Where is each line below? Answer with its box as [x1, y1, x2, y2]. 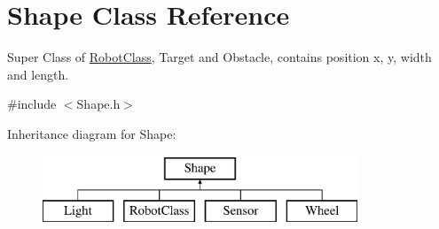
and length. [7, 65, 69, 83]
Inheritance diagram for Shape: [7, 124, 176, 142]
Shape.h [76, 95, 121, 113]
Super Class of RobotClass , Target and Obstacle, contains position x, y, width [7, 48, 432, 66]
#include [7, 95, 57, 113]
